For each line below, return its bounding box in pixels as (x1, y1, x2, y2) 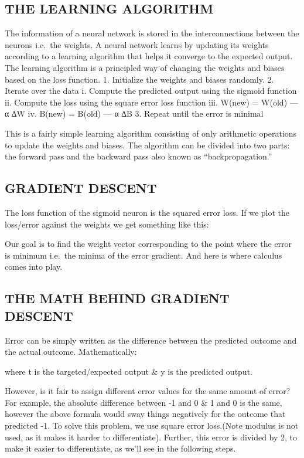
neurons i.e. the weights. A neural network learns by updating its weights (5, 38, 269, 50)
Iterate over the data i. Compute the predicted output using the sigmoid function (5, 84, 297, 97)
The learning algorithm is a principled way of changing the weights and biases (5, 61, 285, 73)
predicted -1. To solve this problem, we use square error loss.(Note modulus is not (5, 419, 299, 432)
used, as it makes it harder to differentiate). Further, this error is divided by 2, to (5, 430, 298, 443)
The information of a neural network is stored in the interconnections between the (5, 27, 299, 39)
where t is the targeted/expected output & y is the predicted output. (5, 365, 252, 377)
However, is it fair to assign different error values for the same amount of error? (5, 385, 291, 397)
